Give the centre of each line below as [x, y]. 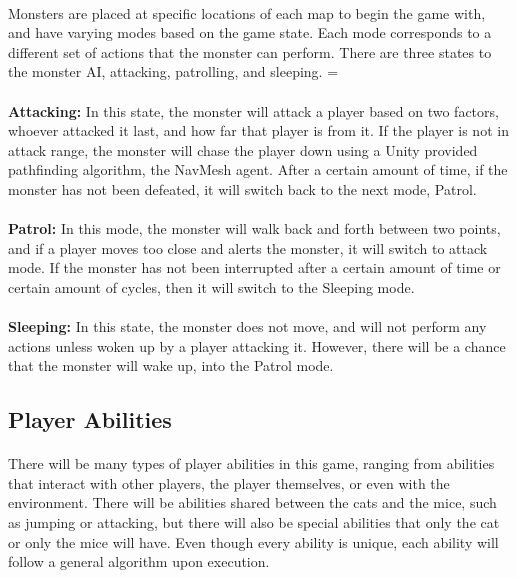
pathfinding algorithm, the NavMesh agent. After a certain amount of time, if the [258, 169]
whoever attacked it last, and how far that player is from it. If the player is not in [258, 130]
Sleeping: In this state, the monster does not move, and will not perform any [247, 326]
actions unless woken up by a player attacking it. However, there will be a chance [257, 345]
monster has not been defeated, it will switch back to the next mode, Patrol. [242, 188]
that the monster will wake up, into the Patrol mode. [171, 365]
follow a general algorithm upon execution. [139, 561]
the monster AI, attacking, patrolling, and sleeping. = [173, 71]
